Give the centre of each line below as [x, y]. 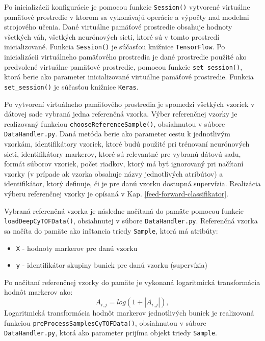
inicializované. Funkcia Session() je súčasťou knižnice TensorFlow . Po [115, 47]
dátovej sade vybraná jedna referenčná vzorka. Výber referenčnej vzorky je [121, 114]
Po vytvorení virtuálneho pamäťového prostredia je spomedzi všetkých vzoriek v [129, 104]
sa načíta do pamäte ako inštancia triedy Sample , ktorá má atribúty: [111, 230]
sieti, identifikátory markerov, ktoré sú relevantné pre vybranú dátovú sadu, [123, 153]
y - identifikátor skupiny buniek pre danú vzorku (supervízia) [112, 265]
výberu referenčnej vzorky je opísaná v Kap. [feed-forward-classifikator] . [116, 194]
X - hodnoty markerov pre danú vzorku [77, 248]
